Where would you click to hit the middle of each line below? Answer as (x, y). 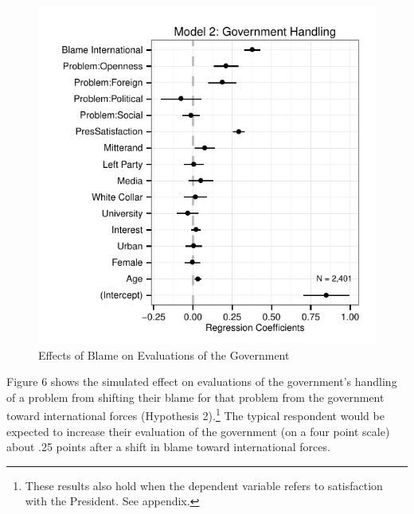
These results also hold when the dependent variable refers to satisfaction (204, 485)
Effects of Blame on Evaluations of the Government (164, 354)
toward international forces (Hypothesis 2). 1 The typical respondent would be (195, 415)
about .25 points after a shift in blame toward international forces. (168, 447)
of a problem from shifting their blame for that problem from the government (195, 397)
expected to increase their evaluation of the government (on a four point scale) (198, 431)
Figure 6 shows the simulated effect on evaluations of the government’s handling (202, 382)
